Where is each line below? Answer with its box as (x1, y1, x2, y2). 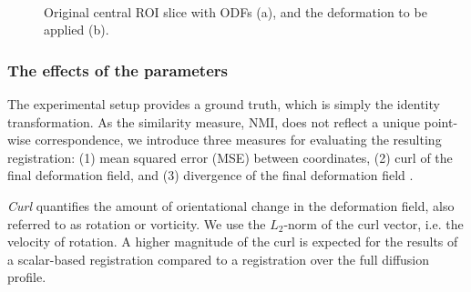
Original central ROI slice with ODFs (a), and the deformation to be (44, 2, 427, 21)
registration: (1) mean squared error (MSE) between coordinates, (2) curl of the (7, 147, 453, 166)
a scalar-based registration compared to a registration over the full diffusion (7, 249, 430, 268)
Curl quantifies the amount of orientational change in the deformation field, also (7, 196, 455, 215)
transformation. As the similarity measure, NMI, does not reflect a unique (7, 112, 420, 131)
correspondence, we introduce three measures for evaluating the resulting (35, 130, 442, 149)
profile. (7, 267, 46, 287)
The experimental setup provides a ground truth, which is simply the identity (7, 95, 440, 113)
